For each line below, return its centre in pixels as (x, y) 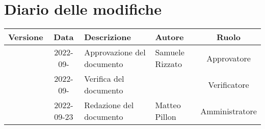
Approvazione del (115, 52)
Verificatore (229, 84)
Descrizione (108, 37)
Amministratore (229, 111)
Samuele (170, 52)
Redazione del (109, 105)
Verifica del (104, 79)
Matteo (168, 105)
